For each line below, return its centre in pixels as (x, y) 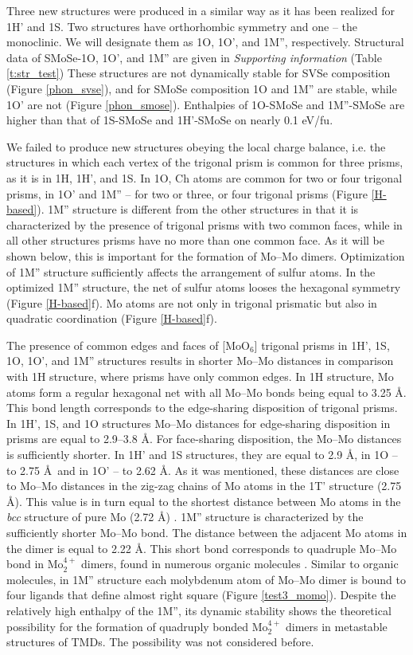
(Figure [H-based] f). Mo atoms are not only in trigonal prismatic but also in (192, 302)
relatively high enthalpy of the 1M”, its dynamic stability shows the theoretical (199, 610)
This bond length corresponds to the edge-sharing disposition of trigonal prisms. (202, 408)
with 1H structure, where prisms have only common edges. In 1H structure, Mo (200, 377)
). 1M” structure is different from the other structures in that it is (198, 209)
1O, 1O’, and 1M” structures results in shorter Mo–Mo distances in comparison (200, 361)
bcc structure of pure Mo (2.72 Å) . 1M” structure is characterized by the (185, 517)
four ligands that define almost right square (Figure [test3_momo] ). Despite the (201, 595)
